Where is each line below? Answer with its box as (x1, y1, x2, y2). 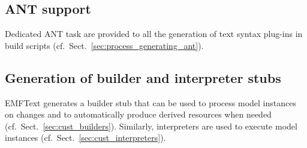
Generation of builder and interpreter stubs (5, 68, 281, 87)
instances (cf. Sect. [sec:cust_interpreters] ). (5, 131, 166, 144)
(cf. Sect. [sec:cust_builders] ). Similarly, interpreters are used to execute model (5, 119, 297, 132)
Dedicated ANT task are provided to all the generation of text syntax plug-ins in (5, 27, 303, 40)
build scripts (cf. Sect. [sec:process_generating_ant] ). (5, 39, 204, 51)
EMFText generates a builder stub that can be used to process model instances (5, 96, 296, 109)
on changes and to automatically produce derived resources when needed (5, 108, 272, 121)
